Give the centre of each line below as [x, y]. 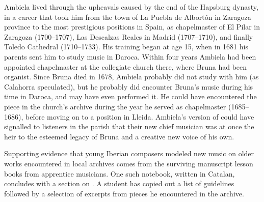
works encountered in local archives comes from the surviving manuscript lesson [129, 163]
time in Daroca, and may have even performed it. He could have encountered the [130, 96]
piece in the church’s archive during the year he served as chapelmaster [115, 106]
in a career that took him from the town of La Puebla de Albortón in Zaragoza [128, 17]
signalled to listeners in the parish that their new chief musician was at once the [129, 126]
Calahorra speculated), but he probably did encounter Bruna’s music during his [129, 86]
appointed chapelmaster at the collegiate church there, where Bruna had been [126, 66]
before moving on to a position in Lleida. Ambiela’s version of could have [140, 116]
